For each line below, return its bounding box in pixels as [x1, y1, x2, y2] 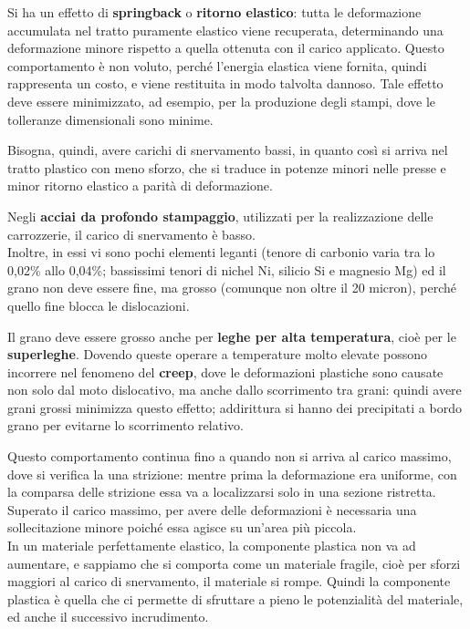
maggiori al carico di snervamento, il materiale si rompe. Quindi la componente [7, 572, 451, 591]
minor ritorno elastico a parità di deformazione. [7, 176, 273, 195]
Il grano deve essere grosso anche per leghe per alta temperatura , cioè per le [7, 326, 456, 345]
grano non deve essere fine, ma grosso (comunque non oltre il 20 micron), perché [7, 278, 457, 297]
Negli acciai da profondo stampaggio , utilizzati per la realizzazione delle [7, 206, 433, 225]
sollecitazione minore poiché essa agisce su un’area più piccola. [7, 518, 357, 537]
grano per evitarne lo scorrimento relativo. [7, 416, 244, 435]
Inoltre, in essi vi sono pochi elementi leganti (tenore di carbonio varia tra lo [7, 242, 435, 262]
